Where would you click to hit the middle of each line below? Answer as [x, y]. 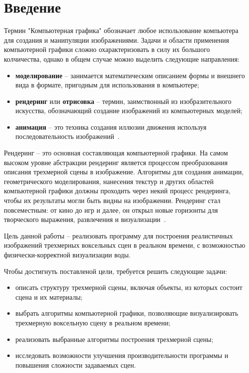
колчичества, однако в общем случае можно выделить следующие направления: [122, 59]
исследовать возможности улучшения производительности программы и [122, 355]
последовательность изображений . [67, 136]
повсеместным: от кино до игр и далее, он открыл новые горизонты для [111, 210]
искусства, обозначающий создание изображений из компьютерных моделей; [129, 110]
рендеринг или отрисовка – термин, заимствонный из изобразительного [123, 101]
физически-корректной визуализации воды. [67, 254]
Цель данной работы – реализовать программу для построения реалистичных [118, 235]
